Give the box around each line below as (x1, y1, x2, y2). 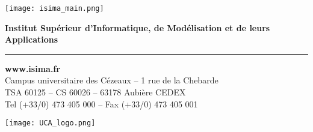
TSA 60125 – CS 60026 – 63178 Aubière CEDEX (5, 86, 186, 98)
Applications (5, 33, 58, 46)
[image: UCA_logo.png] (5, 119, 96, 128)
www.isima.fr (5, 62, 60, 74)
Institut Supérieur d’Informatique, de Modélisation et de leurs (5, 21, 270, 34)
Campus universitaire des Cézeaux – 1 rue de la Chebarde (5, 74, 218, 86)
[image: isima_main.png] (5, 4, 104, 13)
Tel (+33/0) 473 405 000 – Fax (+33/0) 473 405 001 (5, 97, 198, 110)
